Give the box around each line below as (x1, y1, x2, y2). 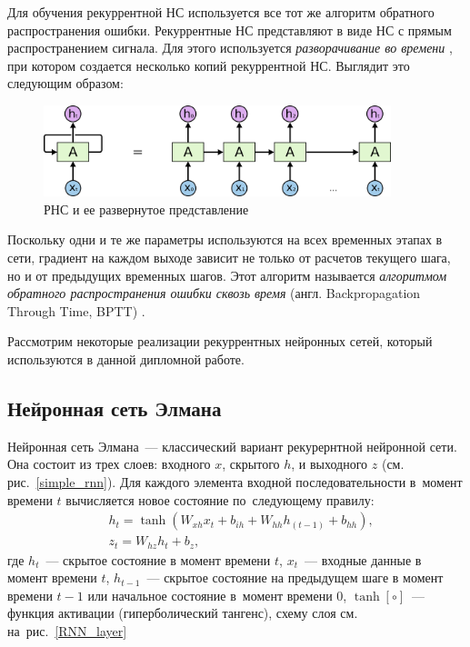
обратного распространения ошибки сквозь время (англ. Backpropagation (7, 284, 421, 303)
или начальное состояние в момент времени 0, (87, 585, 347, 604)
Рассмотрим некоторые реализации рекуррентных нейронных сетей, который (7, 332, 433, 351)
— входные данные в (304, 550, 422, 569)
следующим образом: (7, 74, 124, 93)
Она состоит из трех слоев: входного (7, 454, 211, 473)
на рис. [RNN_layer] (7, 622, 127, 641)
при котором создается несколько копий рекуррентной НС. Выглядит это (7, 55, 410, 75)
